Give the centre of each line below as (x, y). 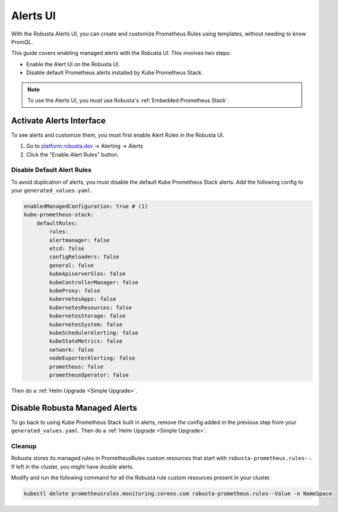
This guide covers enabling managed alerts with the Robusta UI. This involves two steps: (121, 53)
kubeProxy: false (75, 291)
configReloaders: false (84, 257)
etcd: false (67, 249)
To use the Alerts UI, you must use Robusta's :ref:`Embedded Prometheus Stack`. (128, 100)
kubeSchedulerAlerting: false (94, 332)
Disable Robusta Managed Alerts (74, 407)
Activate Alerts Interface (58, 120)
